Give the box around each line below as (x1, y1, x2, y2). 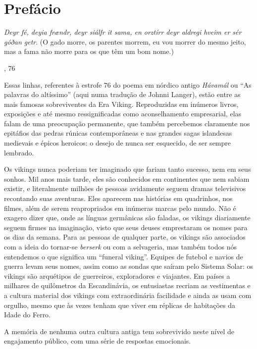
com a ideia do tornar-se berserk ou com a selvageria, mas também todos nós (4, 242, 237, 251)
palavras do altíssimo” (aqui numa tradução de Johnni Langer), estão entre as (4, 89, 241, 100)
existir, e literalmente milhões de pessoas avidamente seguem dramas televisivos (4, 183, 246, 194)
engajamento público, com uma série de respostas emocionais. (4, 336, 191, 346)
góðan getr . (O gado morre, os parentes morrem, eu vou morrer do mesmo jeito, (4, 36, 246, 47)
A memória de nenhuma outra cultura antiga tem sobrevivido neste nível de (4, 326, 235, 336)
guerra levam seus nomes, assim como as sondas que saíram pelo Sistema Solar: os (4, 261, 253, 271)
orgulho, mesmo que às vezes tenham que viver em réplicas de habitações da (4, 299, 236, 310)
